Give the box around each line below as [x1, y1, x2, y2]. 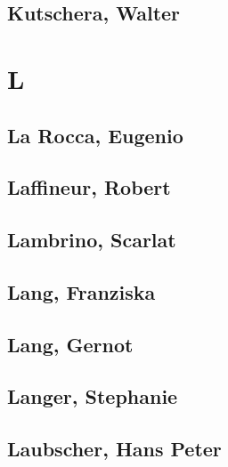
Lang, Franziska [7, 278, 156, 305]
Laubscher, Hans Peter [7, 435, 222, 463]
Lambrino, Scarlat [7, 226, 176, 254]
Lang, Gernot [7, 330, 134, 358]
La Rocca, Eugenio [7, 121, 183, 149]
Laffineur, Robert [7, 173, 171, 201]
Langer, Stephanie [7, 382, 178, 410]
